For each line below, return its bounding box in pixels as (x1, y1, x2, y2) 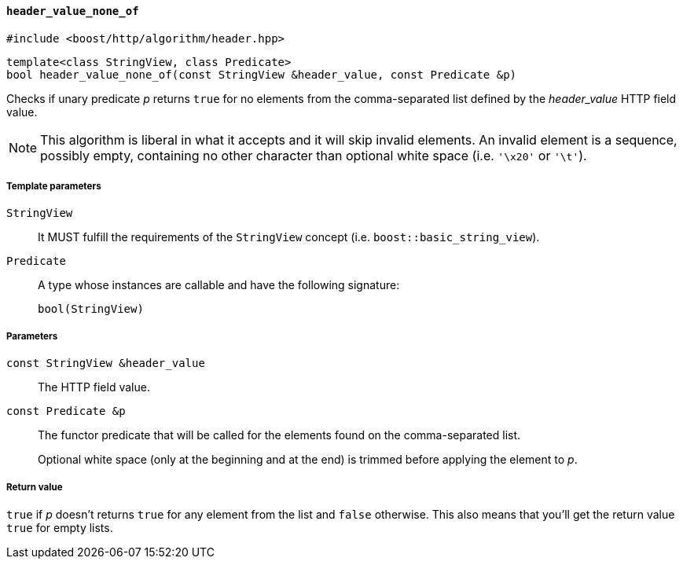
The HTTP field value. (38, 380, 150, 394)
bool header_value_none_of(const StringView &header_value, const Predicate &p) (6, 68, 517, 81)
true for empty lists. (6, 520, 113, 534)
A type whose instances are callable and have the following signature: (38, 278, 400, 292)
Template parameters (6, 181, 101, 192)
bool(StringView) (38, 303, 144, 316)
